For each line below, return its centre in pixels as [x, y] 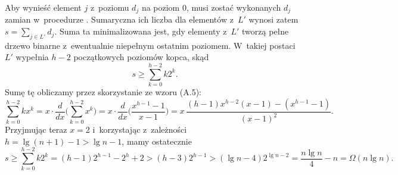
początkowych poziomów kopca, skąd [141, 57]
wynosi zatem [273, 19]
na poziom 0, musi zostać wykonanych [211, 7]
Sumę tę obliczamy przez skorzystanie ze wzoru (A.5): [103, 92]
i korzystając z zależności [140, 129]
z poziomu [110, 7]
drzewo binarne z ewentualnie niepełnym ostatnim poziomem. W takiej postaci [150, 45]
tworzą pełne [265, 31]
